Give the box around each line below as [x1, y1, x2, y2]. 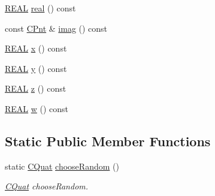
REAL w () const [5, 102, 69, 114]
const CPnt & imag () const [5, 22, 108, 34]
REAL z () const [5, 82, 66, 95]
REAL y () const [5, 62, 67, 74]
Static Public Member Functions [5, 131, 211, 150]
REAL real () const [5, 2, 76, 14]
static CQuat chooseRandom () [5, 159, 119, 172]
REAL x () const [5, 42, 67, 55]
